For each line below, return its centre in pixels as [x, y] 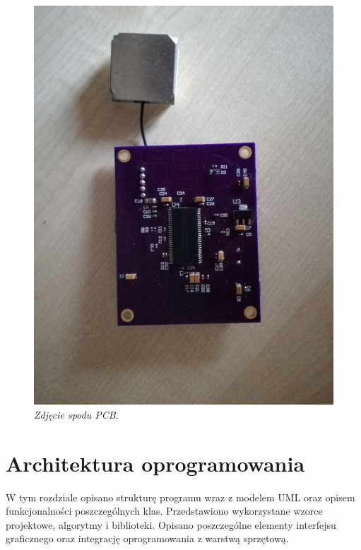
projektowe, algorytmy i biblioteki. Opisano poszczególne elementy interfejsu [171, 524]
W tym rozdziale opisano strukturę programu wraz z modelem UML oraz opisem [180, 497]
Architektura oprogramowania [155, 463]
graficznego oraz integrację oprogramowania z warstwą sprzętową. [147, 538]
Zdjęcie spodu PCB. [76, 414]
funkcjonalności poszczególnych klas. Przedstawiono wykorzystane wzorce [164, 511]
